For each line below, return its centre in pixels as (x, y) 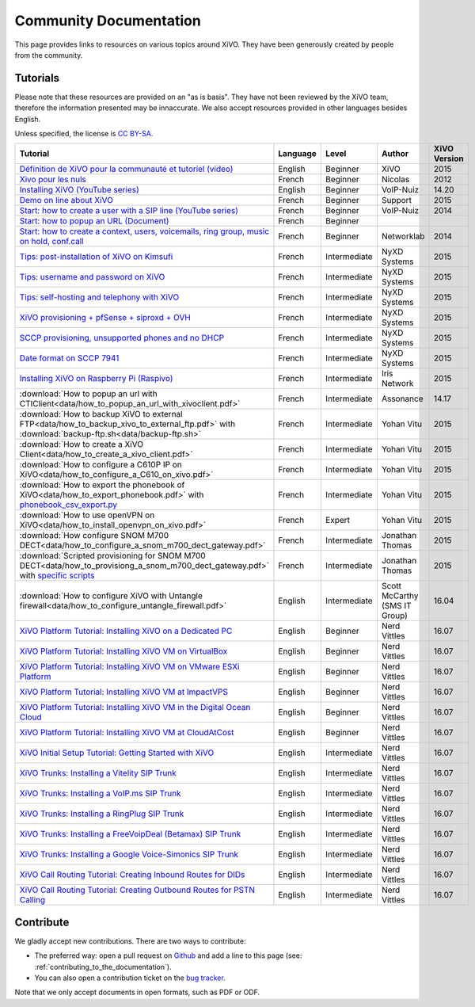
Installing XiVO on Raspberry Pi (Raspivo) (96, 379)
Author (395, 154)
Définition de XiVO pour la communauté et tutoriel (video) (126, 169)
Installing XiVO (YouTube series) (80, 190)
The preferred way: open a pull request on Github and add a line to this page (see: (168, 956)
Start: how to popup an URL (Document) (94, 221)
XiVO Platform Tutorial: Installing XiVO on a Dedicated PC (126, 631)
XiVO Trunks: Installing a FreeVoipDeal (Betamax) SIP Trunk (130, 834)
